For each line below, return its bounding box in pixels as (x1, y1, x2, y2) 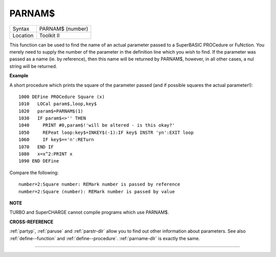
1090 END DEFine (18, 158, 59, 164)
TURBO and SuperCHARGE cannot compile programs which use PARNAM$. (9, 209, 169, 216)
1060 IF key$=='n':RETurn (18, 137, 95, 143)
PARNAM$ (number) (39, 25, 88, 32)
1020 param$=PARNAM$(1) (18, 108, 84, 114)
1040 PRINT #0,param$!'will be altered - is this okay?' (18, 123, 175, 128)
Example (9, 73, 29, 79)
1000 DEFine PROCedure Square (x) (18, 94, 105, 100)
